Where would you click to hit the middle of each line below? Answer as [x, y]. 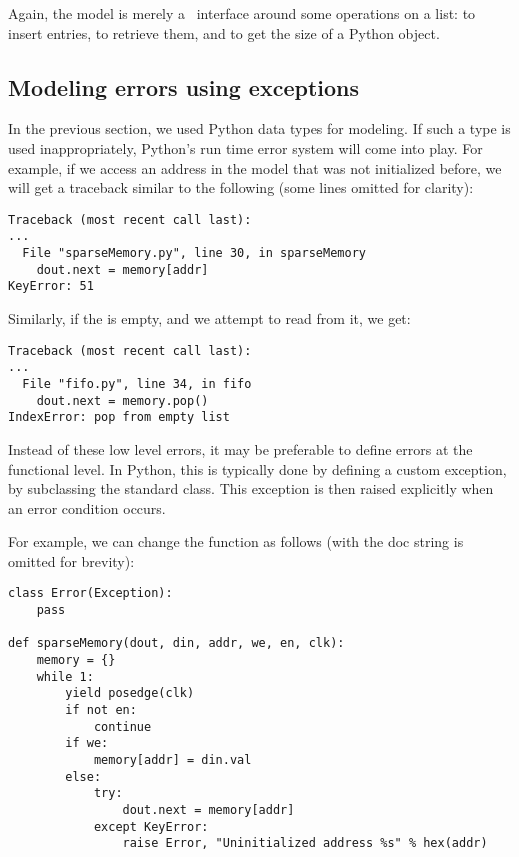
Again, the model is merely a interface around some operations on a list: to [242, 13]
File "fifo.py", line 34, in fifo [137, 383]
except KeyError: [151, 826]
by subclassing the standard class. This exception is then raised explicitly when [251, 488]
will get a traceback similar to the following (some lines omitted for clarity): [241, 187]
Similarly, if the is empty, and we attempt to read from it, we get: [209, 318]
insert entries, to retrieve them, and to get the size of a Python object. [224, 32]
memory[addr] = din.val [172, 760]
